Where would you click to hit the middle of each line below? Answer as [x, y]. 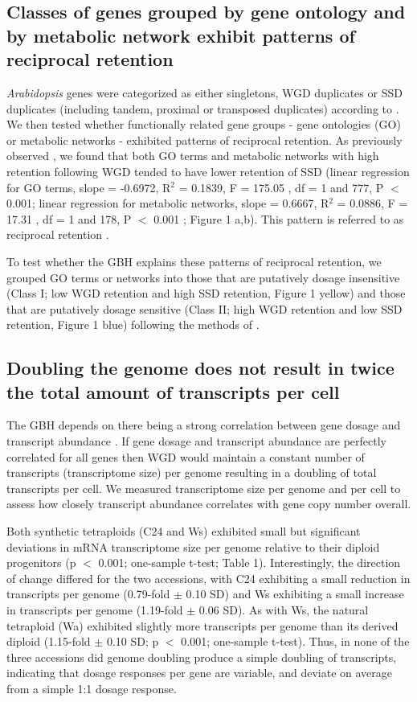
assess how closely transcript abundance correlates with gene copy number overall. [209, 504]
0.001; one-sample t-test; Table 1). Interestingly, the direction [249, 562]
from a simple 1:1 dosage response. [92, 688]
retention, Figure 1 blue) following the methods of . [133, 324]
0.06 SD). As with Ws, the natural [284, 610]
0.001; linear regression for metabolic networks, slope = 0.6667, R [168, 203]
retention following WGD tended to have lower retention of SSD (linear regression [208, 171]
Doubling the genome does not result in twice [200, 368]
